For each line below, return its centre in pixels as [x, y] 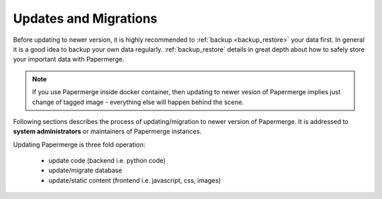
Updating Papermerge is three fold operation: [79, 144]
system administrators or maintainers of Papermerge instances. [107, 132]
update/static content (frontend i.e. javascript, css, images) [135, 180]
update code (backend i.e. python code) [107, 161]
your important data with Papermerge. [69, 59]
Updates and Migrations [85, 18]
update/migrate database [85, 171]
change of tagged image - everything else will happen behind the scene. [138, 102]
